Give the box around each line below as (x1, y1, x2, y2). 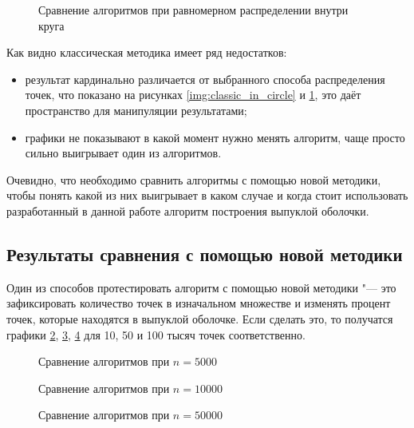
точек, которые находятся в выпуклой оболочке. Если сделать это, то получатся (6, 310, 393, 327)
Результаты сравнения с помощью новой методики (6, 241, 403, 266)
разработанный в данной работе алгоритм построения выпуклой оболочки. (6, 202, 369, 219)
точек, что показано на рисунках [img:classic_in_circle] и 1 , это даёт (25, 86, 361, 103)
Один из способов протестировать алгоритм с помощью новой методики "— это (6, 279, 396, 295)
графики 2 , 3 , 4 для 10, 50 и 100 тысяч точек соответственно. (6, 326, 306, 343)
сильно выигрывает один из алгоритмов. (25, 145, 222, 161)
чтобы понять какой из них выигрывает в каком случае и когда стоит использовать (6, 187, 408, 204)
